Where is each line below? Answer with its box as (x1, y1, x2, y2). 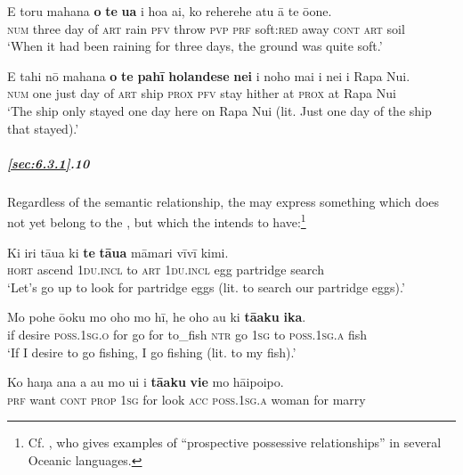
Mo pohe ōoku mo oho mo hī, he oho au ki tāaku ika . (7, 307, 306, 326)
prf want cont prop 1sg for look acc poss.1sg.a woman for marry (7, 389, 366, 408)
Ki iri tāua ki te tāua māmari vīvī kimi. (7, 242, 229, 261)
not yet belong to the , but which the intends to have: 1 (7, 210, 306, 231)
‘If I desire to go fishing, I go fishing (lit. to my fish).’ (7, 342, 296, 361)
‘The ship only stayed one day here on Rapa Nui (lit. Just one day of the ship (7, 101, 432, 119)
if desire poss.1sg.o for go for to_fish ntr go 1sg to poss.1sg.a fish (7, 324, 367, 343)
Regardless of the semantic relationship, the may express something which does (7, 192, 440, 210)
